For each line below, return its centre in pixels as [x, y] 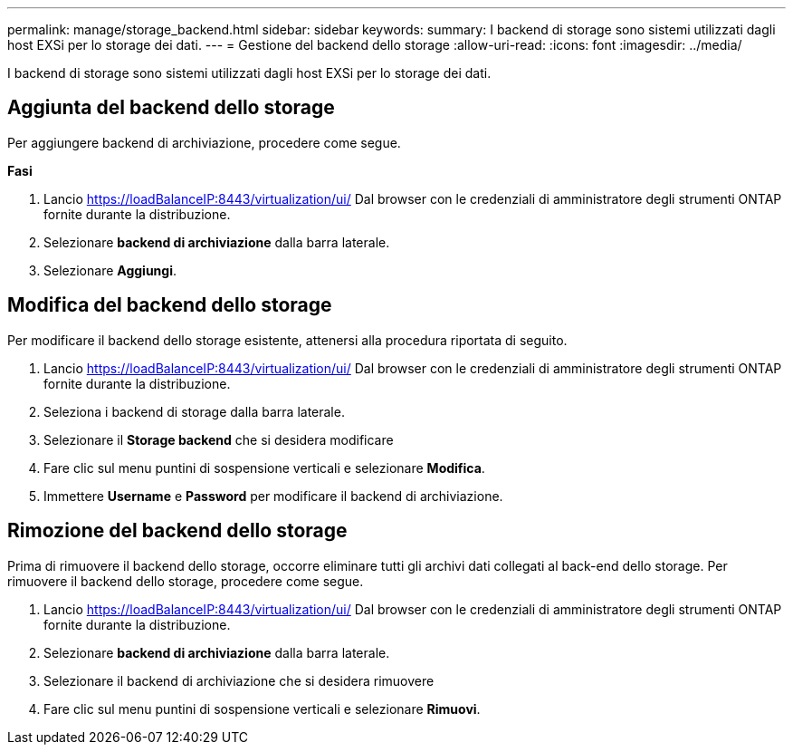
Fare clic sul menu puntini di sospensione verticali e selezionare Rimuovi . [262, 709]
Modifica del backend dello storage [170, 305]
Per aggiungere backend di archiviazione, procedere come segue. [204, 142]
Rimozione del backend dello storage [177, 531]
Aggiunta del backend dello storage [171, 108]
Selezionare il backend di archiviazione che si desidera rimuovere [239, 680]
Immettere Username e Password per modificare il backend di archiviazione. [273, 496]
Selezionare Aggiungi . [110, 270]
